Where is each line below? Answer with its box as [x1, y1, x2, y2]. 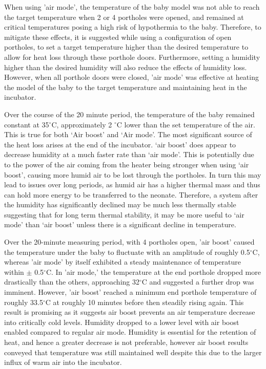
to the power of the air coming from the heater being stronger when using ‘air [4, 159, 249, 169]
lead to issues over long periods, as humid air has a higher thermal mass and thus [4, 179, 260, 190]
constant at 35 [4, 119, 49, 129]
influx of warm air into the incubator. [4, 357, 122, 367]
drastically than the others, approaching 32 [4, 276, 139, 287]
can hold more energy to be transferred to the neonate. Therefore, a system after [4, 189, 258, 200]
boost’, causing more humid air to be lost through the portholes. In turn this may [4, 169, 261, 180]
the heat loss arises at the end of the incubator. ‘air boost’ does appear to [4, 139, 236, 149]
